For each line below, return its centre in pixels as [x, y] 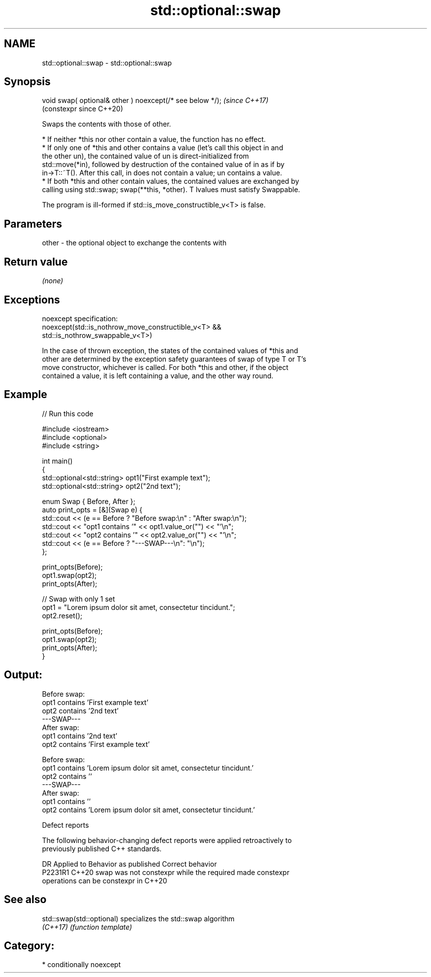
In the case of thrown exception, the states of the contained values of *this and [170, 350]
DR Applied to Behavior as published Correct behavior [129, 864]
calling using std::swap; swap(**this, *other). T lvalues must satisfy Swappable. [171, 190]
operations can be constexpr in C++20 [105, 880]
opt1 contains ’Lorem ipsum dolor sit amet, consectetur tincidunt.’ [148, 768]
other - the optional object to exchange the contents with [134, 243]
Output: [23, 675]
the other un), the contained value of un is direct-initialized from [145, 156]
